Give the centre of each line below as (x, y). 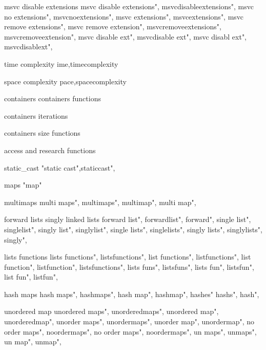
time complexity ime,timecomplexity (61, 63)
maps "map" (23, 185)
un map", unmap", (33, 342)
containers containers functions (53, 98)
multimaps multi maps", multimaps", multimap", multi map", (100, 202)
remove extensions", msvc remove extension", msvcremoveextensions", (113, 26)
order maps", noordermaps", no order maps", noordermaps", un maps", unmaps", (130, 331)
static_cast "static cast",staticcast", (60, 167)
